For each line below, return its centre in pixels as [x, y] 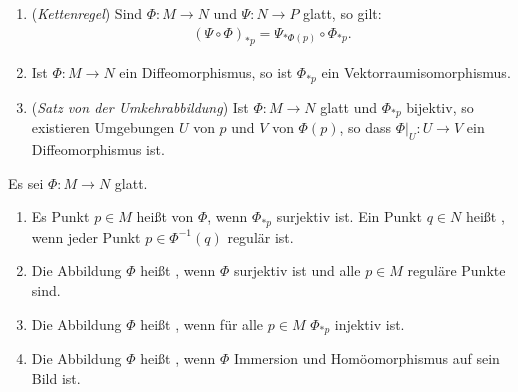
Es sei [26, 182]
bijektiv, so [440, 106]
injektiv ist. [369, 323]
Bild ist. [56, 377]
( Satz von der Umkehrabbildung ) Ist [140, 106]
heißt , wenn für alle [202, 323]
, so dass [365, 127]
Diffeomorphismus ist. [98, 149]
